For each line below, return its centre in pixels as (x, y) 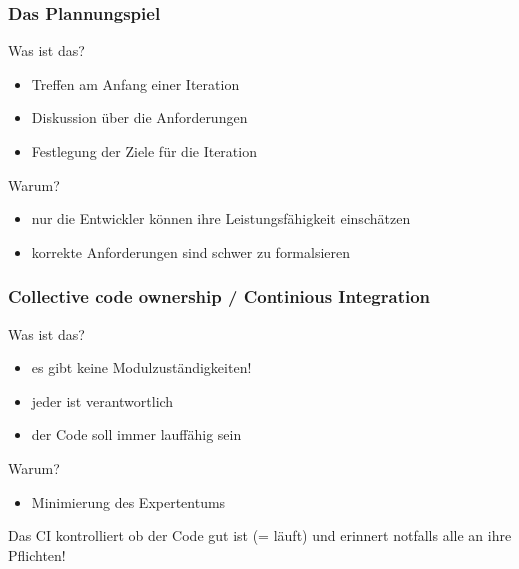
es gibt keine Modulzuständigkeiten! (141, 367)
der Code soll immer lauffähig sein (136, 434)
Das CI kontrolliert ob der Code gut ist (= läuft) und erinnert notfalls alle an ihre (260, 535)
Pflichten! (37, 554)
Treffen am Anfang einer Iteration (135, 83)
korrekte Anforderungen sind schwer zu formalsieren (191, 251)
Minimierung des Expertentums (128, 501)
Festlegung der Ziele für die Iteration (144, 151)
